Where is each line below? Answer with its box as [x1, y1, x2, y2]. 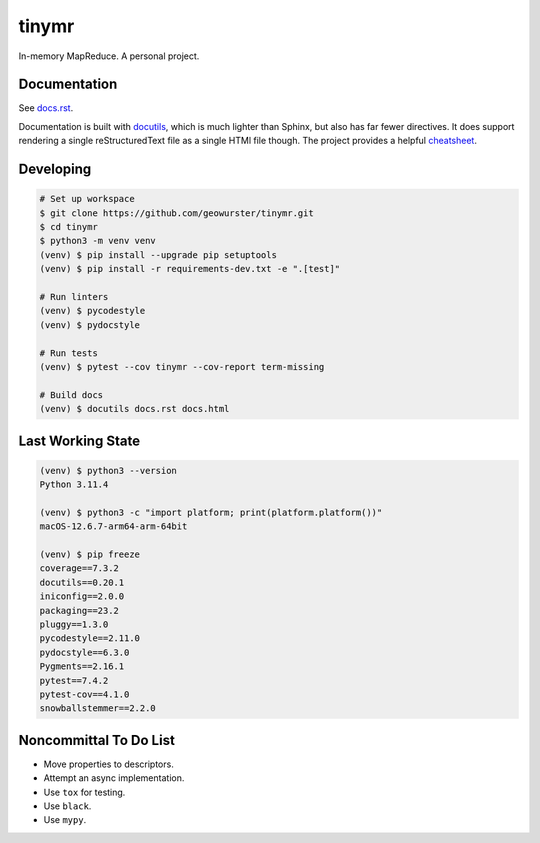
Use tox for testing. [43, 786, 126, 798]
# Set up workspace [39, 193, 135, 205]
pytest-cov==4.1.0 [39, 688, 130, 700]
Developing [18, 161, 92, 178]
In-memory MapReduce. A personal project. [18, 50, 200, 62]
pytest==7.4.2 [39, 675, 109, 686]
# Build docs [39, 389, 104, 400]
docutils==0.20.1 [39, 576, 125, 588]
